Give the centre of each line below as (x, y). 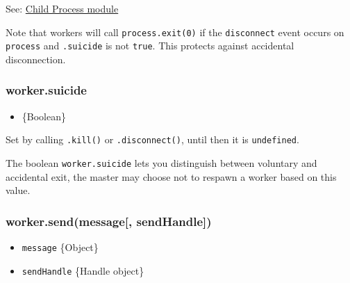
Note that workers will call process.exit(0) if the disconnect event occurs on (175, 32)
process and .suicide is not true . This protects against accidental (150, 46)
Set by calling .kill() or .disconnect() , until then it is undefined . (152, 139)
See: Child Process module (62, 8)
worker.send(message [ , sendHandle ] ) (109, 221)
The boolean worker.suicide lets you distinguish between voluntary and (161, 162)
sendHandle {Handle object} (83, 270)
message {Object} (60, 247)
